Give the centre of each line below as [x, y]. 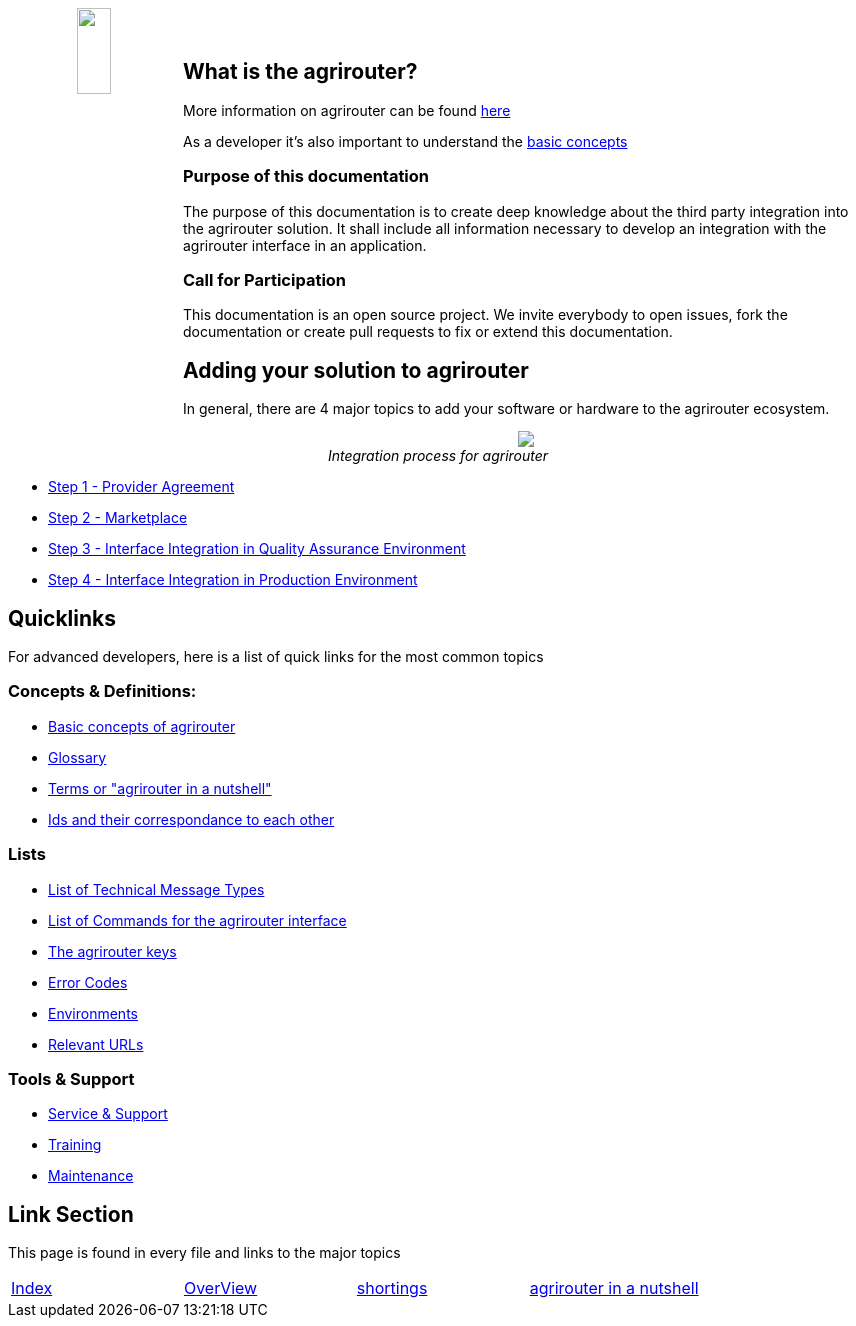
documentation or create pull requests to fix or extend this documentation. [428, 332]
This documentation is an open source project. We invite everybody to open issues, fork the [485, 315]
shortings [392, 1288]
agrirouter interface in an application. [305, 245]
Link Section [71, 1214]
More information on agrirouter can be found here [347, 110]
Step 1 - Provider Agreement [141, 487]
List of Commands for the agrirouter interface [197, 920]
